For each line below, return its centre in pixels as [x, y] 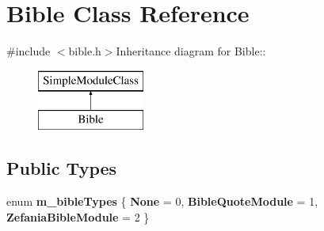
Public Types [62, 168]
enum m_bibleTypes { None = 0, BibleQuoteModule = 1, [162, 201]
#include [29, 51]
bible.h [85, 51]
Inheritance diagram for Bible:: [191, 51]
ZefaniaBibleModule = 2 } [78, 216]
